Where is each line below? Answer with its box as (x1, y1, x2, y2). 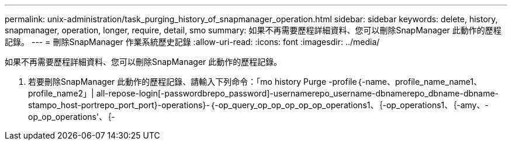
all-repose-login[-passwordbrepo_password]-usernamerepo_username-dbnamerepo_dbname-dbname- (96, 88, 499, 98)
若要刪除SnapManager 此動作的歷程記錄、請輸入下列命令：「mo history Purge (28, 77, 327, 87)
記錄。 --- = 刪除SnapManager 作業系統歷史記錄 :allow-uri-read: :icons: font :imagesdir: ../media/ (5, 37, 380, 47)
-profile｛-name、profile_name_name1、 (328, 77, 482, 87)
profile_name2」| (28, 88, 94, 98)
